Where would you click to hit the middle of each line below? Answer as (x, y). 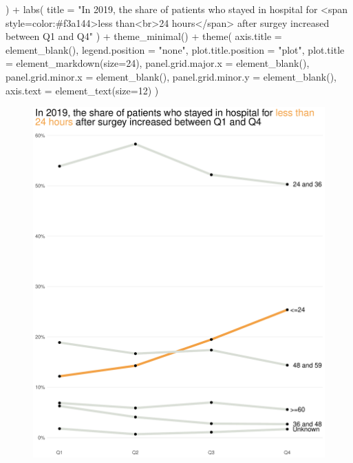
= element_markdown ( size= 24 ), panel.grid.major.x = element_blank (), (158, 63)
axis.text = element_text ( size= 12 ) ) (82, 90)
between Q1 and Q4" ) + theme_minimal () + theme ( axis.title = (144, 36)
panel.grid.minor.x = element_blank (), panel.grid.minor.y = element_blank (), (171, 76)
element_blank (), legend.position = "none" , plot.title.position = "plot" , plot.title (175, 49)
